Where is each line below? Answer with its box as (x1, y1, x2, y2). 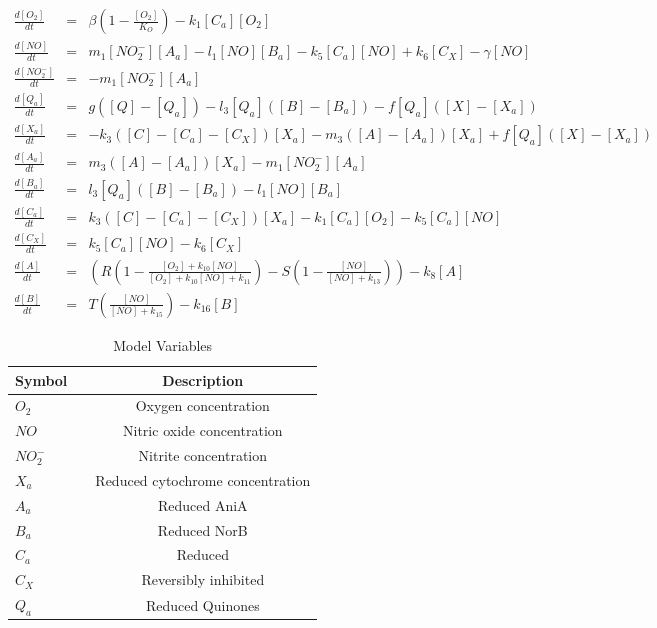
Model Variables (113, 334, 213, 355)
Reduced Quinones (145, 594, 260, 615)
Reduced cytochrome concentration (95, 469, 311, 490)
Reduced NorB (157, 519, 248, 540)
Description (162, 369, 244, 390)
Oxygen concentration (135, 395, 270, 416)
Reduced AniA (157, 494, 248, 515)
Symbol (15, 369, 68, 390)
